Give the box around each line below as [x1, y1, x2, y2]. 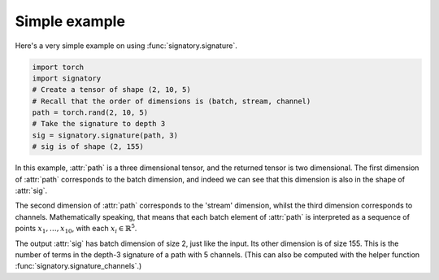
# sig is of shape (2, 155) [32, 142, 144, 151]
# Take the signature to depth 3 [32, 119, 166, 129]
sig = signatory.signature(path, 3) [32, 130, 179, 140]
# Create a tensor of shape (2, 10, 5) [32, 85, 191, 94]
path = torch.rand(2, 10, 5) [32, 108, 149, 117]
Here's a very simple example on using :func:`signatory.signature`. [15, 41, 237, 50]
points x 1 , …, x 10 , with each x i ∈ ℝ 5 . [15, 222, 137, 235]
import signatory [32, 73, 102, 83]
